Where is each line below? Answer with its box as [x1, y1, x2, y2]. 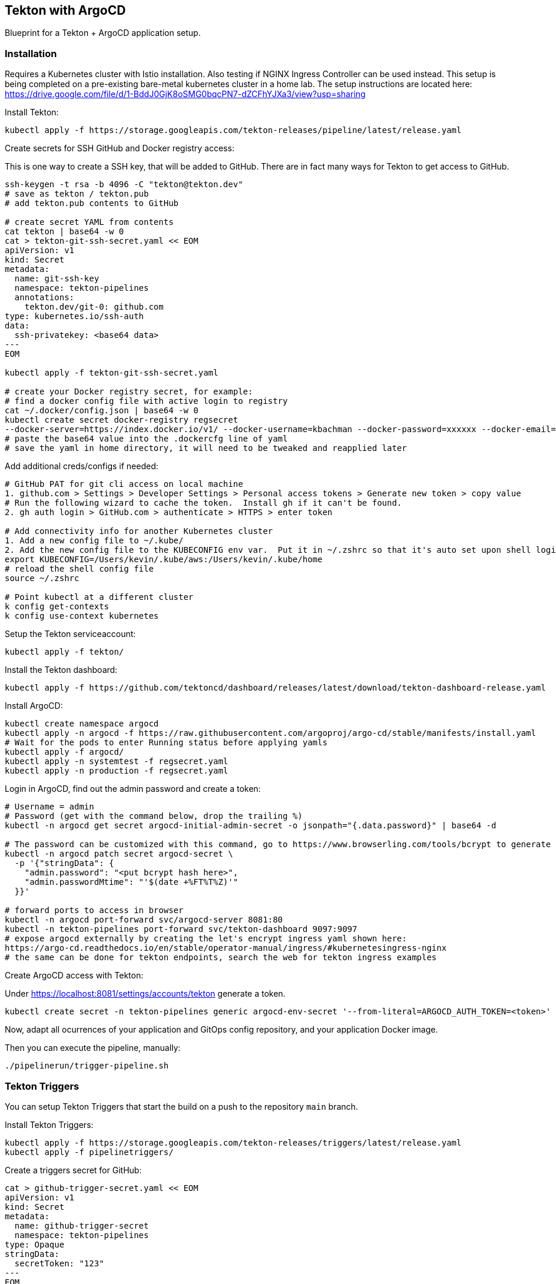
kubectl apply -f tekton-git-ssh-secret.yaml [5, 368, 219, 378]
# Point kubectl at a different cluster [5, 592, 194, 602]
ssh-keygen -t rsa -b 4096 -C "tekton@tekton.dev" [5, 180, 243, 190]
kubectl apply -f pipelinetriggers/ [5, 1147, 174, 1157]
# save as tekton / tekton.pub [5, 189, 149, 199]
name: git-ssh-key [14, 274, 100, 284]
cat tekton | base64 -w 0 [5, 227, 124, 237]
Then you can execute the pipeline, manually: [5, 1043, 181, 1053]
